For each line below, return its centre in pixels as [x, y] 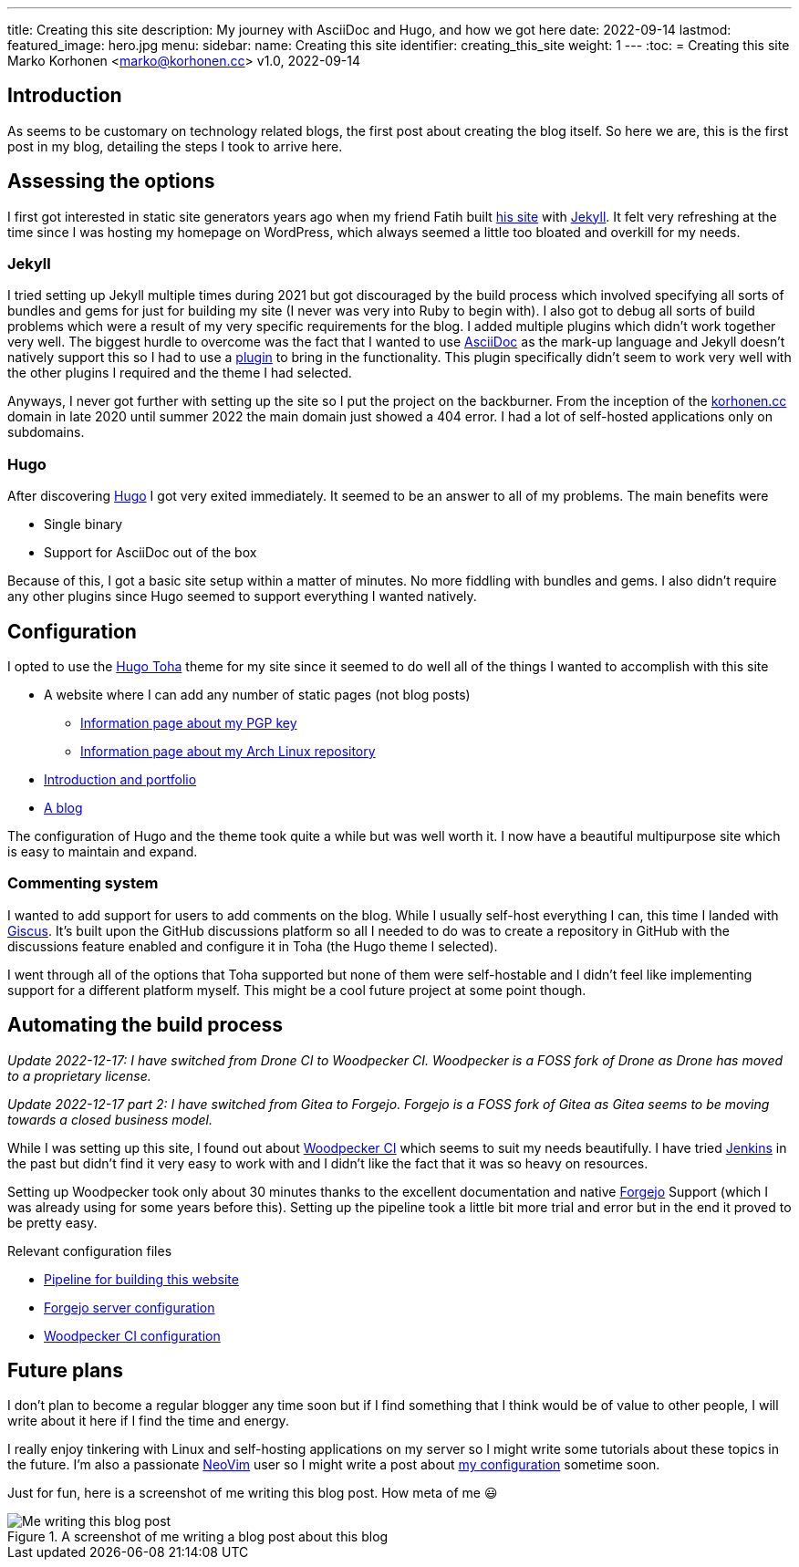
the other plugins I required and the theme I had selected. [180, 373]
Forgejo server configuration [130, 1307]
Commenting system [83, 883]
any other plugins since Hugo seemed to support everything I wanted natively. [242, 597]
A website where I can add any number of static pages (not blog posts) [257, 695]
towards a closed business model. [110, 1119]
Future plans [65, 1371]
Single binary [83, 524]
